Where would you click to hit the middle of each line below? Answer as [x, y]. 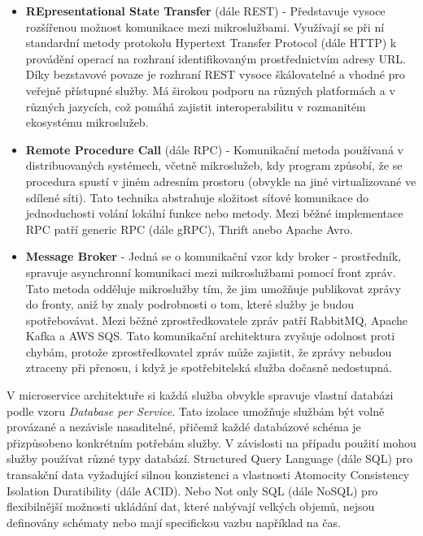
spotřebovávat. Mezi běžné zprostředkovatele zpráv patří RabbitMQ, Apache [216, 320]
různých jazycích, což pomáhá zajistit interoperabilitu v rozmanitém [196, 106]
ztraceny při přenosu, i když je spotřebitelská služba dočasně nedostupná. [209, 367]
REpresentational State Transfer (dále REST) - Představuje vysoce [205, 11]
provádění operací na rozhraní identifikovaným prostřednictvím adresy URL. [216, 58]
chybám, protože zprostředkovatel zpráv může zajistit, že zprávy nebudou [209, 351]
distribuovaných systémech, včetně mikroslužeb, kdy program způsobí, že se [214, 165]
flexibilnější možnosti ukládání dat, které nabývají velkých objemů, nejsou [191, 506]
